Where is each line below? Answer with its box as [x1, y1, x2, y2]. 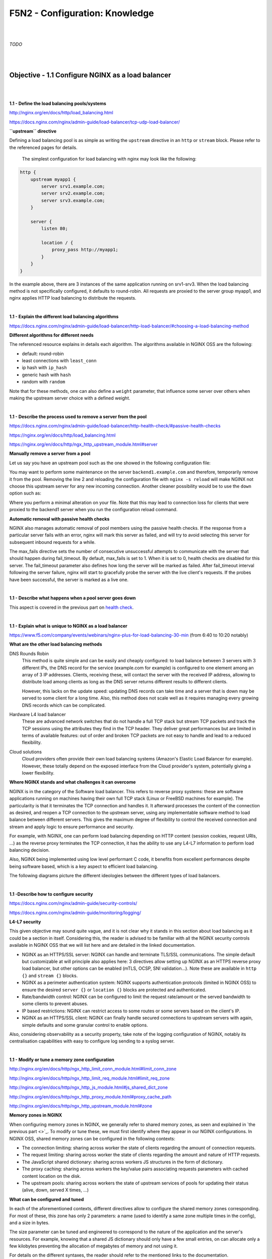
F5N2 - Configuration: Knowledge [9, 8, 154, 19]
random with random [22, 379, 65, 385]
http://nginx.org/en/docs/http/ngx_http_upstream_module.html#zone [9, 1103, 153, 1109]
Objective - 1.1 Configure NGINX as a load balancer [9, 71, 171, 79]
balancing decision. [9, 847, 50, 853]
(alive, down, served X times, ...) [22, 1187, 89, 1193]
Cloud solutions [9, 748, 42, 755]
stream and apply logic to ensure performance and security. [9, 823, 134, 829]
